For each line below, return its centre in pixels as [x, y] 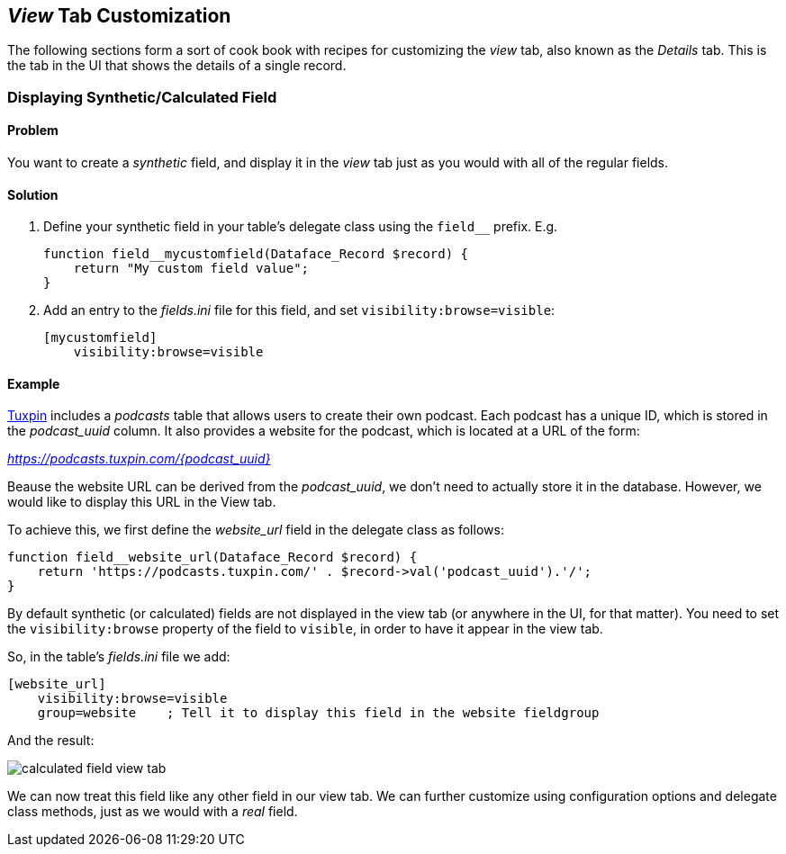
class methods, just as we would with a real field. [153, 812]
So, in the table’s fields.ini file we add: [119, 657]
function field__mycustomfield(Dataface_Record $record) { [256, 254]
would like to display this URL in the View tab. [142, 502]
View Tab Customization [119, 16]
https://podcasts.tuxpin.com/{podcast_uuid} [139, 459]
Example [34, 383]
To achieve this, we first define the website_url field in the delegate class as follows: [256, 530]
